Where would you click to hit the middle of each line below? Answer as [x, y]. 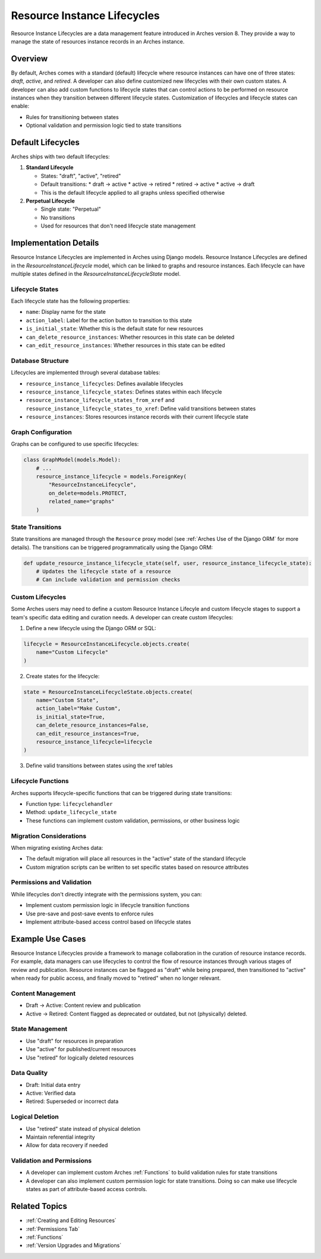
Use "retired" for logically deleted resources [80, 1058]
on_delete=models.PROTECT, [88, 493]
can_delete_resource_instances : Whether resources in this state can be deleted [130, 337]
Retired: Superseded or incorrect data [72, 1101]
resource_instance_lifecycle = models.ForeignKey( [111, 476]
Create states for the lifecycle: [63, 676]
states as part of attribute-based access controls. [86, 1189]
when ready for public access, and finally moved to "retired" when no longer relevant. [116, 978]
